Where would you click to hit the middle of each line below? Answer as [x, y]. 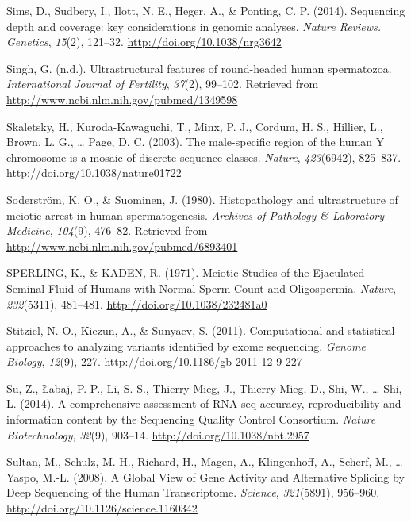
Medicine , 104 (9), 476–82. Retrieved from [107, 230]
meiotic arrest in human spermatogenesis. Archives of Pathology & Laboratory [196, 215]
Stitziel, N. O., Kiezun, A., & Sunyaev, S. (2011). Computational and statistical [201, 330]
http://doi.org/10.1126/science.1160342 [102, 508]
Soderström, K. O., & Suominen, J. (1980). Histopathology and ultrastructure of [202, 199]
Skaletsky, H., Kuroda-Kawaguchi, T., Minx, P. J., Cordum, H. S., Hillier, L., [195, 126]
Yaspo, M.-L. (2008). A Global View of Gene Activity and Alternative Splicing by [205, 476]
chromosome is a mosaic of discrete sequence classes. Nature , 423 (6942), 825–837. [204, 157]
